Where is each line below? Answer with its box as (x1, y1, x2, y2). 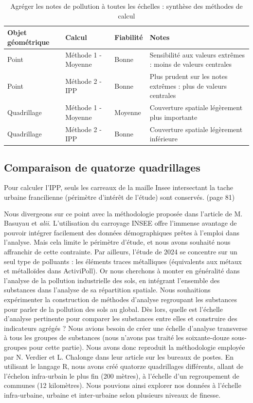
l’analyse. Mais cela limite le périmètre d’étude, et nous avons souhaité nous (4, 237, 231, 247)
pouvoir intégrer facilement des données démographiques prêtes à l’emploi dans (4, 227, 239, 237)
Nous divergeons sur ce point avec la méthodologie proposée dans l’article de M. (4, 208, 243, 218)
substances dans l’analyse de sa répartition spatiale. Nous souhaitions (4, 285, 211, 295)
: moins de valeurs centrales (149, 59, 232, 69)
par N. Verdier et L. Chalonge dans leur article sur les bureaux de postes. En (4, 351, 234, 362)
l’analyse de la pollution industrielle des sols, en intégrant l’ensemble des (4, 275, 220, 285)
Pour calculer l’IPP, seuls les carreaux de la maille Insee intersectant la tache (4, 182, 233, 192)
